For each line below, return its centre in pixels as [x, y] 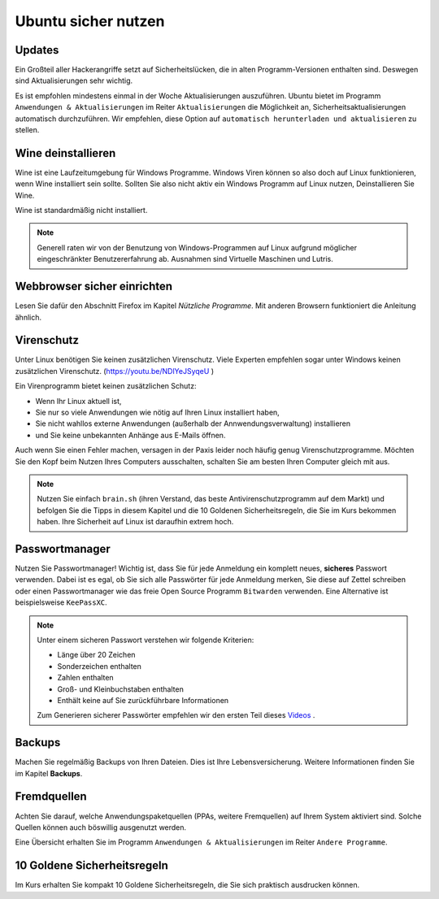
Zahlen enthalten [85, 678]
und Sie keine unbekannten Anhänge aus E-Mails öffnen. [130, 435]
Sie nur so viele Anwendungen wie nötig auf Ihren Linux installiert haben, [157, 413]
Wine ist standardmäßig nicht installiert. [81, 211]
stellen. [27, 130]
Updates [37, 50]
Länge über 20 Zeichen [96, 655]
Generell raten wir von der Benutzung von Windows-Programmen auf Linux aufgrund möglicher [197, 247]
